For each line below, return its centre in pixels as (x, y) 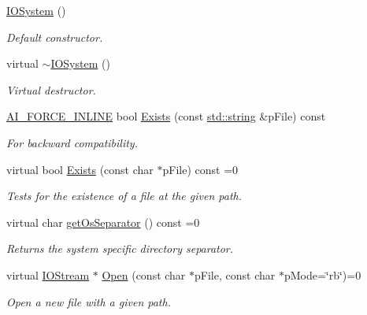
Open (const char (144, 274)
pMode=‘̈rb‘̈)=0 (323, 274)
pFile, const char (235, 274)
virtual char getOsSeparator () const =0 (103, 222)
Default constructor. (55, 37)
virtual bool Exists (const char (80, 169)
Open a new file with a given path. (89, 301)
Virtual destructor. (51, 89)
